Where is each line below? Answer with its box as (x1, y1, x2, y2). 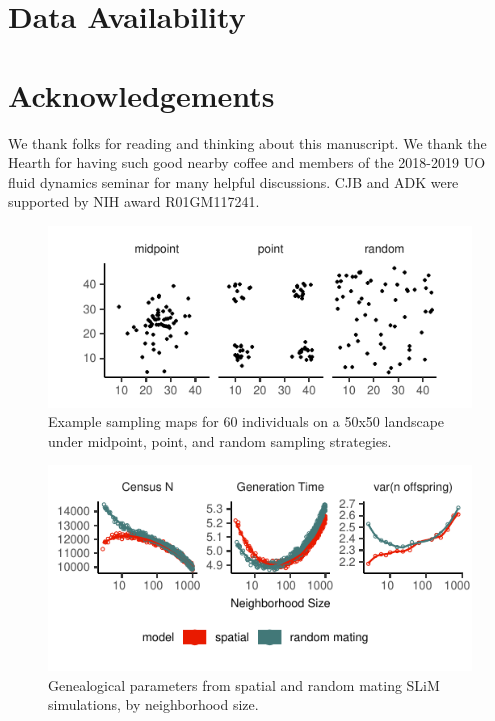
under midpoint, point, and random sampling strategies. (48, 430, 392, 451)
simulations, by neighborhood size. (48, 694, 259, 715)
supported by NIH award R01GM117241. (8, 191, 260, 212)
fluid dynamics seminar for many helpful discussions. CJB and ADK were (8, 171, 459, 192)
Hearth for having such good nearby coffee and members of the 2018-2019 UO (8, 152, 486, 173)
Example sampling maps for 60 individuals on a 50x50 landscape (48, 411, 445, 432)
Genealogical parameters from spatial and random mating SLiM (48, 674, 440, 695)
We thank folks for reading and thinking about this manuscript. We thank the (8, 132, 487, 153)
